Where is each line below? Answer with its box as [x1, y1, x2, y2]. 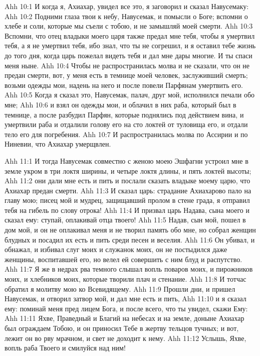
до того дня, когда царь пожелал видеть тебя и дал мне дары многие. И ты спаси [5, 50, 252, 60]
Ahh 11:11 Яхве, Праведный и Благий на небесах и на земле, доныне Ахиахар [5, 313, 244, 323]
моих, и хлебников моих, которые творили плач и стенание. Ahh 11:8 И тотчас [5, 274, 246, 284]
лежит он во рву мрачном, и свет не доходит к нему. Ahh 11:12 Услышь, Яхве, [5, 332, 246, 343]
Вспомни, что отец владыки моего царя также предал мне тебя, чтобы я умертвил [5, 30, 255, 41]
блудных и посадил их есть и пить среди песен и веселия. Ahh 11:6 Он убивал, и [5, 234, 255, 245]
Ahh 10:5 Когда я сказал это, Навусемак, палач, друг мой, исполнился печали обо [5, 89, 255, 100]
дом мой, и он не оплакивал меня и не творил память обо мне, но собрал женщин [5, 224, 256, 235]
